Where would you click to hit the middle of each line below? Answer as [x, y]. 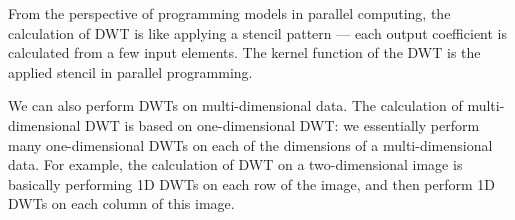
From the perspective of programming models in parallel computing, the [229, 13]
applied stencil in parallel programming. [130, 71]
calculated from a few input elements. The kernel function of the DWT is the [244, 52]
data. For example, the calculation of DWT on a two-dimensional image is [235, 164]
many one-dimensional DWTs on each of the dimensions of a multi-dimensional [250, 144]
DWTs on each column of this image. [121, 203]
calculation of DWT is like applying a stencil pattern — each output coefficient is [257, 32]
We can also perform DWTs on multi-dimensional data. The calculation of [235, 105]
